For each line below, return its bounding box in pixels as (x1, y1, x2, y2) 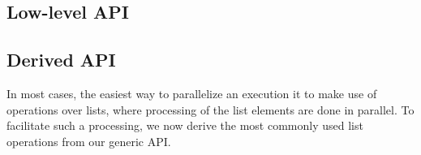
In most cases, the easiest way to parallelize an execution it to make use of (6, 84, 377, 101)
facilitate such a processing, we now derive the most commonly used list (6, 117, 363, 134)
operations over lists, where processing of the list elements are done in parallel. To (6, 101, 415, 118)
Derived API (6, 47, 116, 72)
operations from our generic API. (6, 132, 171, 149)
